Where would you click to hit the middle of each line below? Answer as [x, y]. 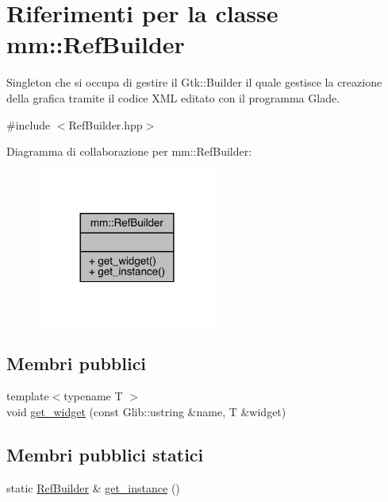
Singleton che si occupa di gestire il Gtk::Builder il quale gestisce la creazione [194, 82]
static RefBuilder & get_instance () [93, 487]
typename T [93, 396]
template [28, 396]
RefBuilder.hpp [106, 124]
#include [29, 124]
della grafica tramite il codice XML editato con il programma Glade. [173, 97]
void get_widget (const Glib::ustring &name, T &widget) [146, 411]
